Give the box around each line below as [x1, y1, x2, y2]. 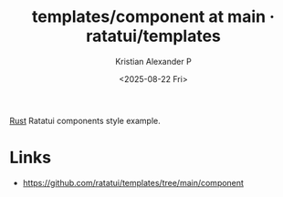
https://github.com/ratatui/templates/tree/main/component [22, 177, 245, 188]
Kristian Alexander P [115, 56, 192, 67]
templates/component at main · [31, 6, 276, 27]
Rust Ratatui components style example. [9, 115, 162, 126]
